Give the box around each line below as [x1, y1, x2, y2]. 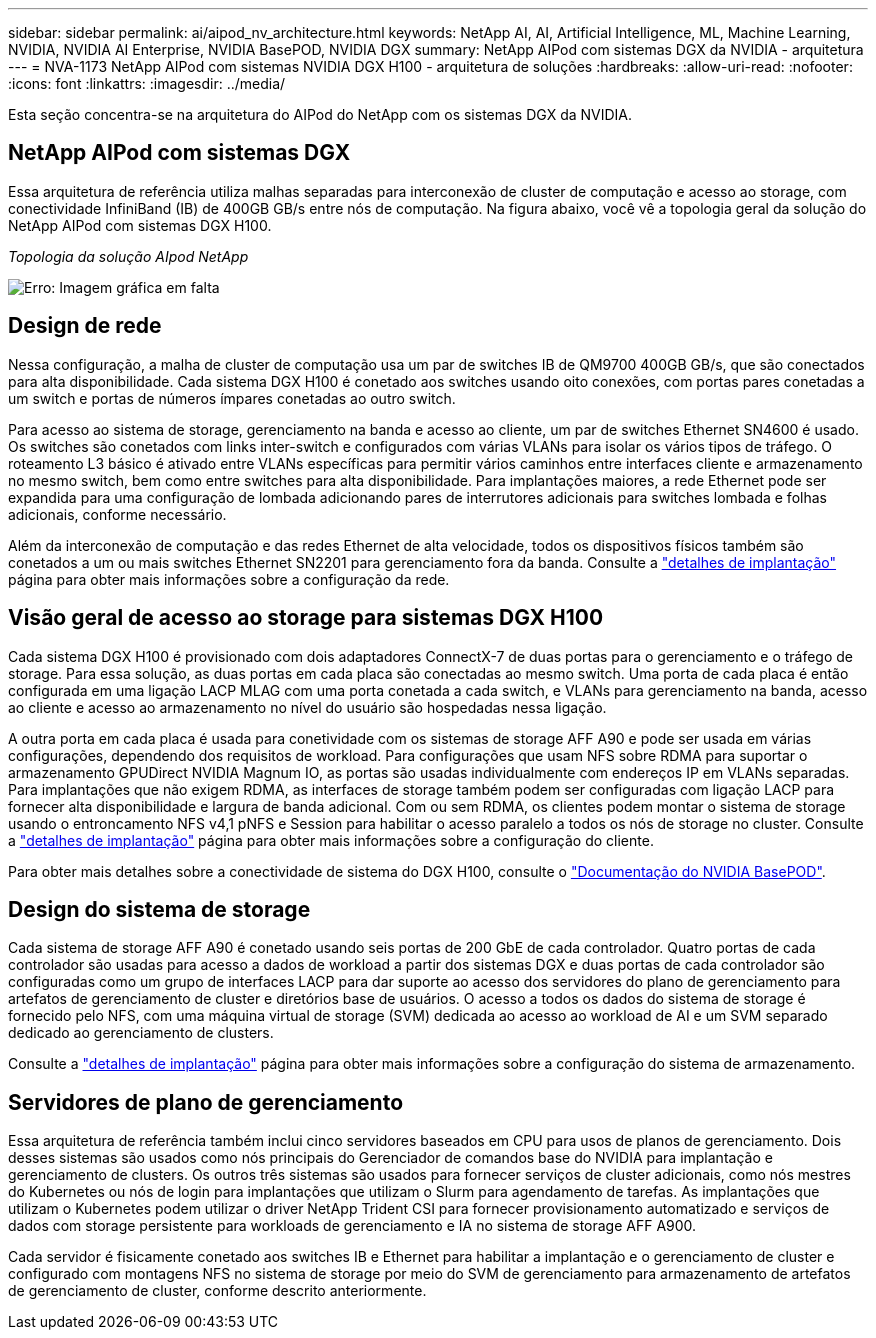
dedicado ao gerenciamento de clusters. [8, 1024, 274, 1042]
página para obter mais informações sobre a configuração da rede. [8, 570, 450, 588]
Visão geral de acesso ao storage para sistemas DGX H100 [8, 605, 604, 631]
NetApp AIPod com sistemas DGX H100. [8, 216, 272, 234]
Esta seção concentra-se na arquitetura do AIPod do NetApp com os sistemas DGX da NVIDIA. [8, 106, 633, 123]
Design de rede [8, 313, 162, 339]
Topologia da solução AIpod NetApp [8, 247, 249, 265]
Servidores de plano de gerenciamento [8, 1089, 404, 1115]
